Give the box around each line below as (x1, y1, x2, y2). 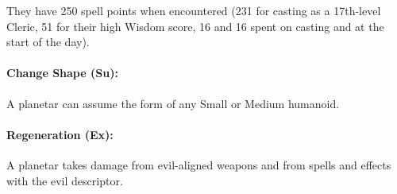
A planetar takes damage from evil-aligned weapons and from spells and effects (6, 156, 391, 173)
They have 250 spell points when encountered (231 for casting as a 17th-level (6, 2, 381, 18)
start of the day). (6, 33, 90, 50)
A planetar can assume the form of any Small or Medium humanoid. (6, 95, 340, 111)
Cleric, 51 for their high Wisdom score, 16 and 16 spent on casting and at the (6, 17, 384, 34)
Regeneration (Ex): (6, 126, 114, 142)
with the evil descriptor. (6, 172, 123, 188)
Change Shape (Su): (6, 64, 118, 81)
